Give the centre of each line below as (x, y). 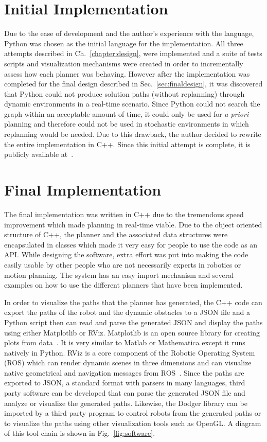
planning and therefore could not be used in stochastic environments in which (127, 124)
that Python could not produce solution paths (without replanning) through (124, 93)
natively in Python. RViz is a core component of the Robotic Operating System (130, 352)
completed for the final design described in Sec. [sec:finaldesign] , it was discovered (133, 84)
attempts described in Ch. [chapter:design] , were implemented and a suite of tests (133, 53)
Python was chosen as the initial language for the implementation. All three (124, 43)
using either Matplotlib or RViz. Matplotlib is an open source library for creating (132, 332)
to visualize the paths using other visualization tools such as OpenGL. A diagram (133, 423)
